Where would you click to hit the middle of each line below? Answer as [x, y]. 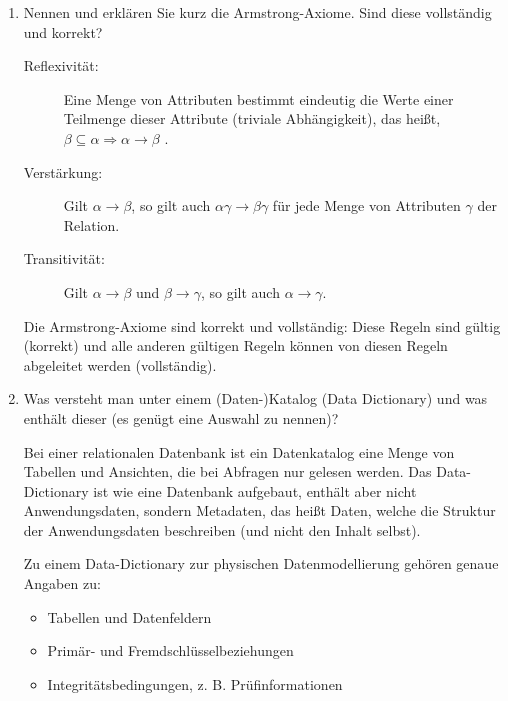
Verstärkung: [63, 171]
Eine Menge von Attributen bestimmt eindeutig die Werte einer [258, 98]
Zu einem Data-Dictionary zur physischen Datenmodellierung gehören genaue [261, 563]
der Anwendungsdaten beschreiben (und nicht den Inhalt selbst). [222, 529]
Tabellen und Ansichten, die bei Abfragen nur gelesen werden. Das [227, 471]
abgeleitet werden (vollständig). [120, 364]
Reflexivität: [61, 65]
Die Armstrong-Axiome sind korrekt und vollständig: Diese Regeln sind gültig [262, 325]
